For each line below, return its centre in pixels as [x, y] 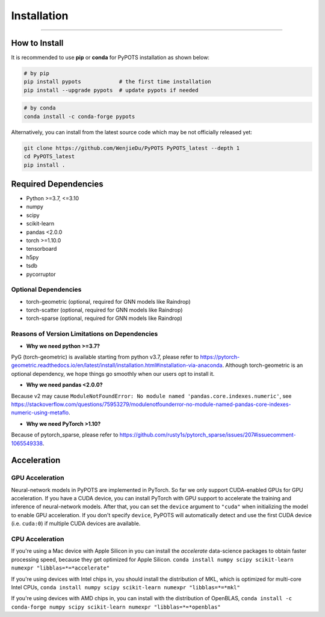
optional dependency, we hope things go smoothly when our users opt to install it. [113, 373]
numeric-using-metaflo [40, 413]
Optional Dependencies [46, 290]
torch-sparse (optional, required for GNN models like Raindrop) [104, 318]
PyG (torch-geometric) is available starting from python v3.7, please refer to [105, 357]
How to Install [37, 43]
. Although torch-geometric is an [263, 365]
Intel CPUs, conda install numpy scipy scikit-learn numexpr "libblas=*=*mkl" [125, 587]
